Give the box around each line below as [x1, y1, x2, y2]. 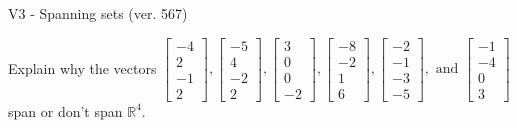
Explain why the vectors [8, 57, 157, 78]
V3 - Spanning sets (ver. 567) [8, 3, 188, 23]
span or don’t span [8, 100, 123, 121]
